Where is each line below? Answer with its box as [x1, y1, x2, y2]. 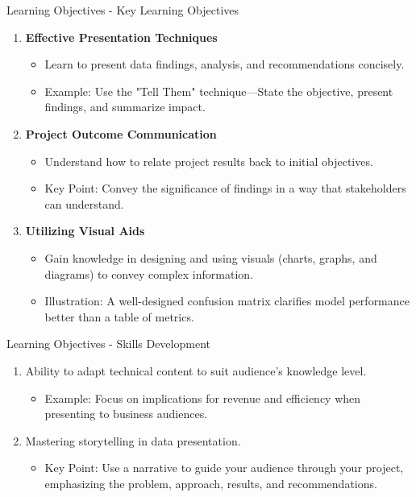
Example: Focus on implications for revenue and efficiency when [44, 389, 361, 406]
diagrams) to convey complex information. [44, 265, 253, 282]
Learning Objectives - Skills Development [6, 335, 210, 352]
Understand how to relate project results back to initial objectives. [44, 152, 373, 169]
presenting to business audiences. [44, 405, 208, 422]
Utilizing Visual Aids [25, 222, 145, 239]
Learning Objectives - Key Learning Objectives [6, 2, 239, 18]
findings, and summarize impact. [44, 98, 206, 115]
